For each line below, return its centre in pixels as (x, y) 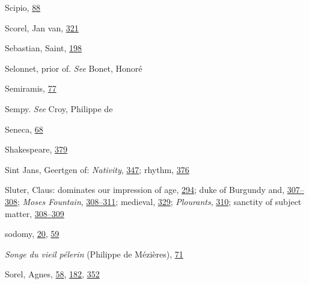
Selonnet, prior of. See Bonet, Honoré (74, 68)
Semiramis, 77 (31, 88)
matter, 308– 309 (35, 213)
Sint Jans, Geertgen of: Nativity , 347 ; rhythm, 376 (97, 169)
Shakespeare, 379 (36, 149)
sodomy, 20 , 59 (32, 234)
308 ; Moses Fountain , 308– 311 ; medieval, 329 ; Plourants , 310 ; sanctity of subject (153, 201)
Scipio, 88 (23, 7)
